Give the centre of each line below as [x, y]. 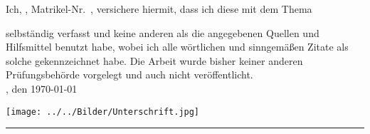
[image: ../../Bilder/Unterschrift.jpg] [103, 112]
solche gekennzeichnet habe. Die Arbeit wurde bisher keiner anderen [154, 60]
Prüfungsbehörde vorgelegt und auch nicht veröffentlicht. [129, 74]
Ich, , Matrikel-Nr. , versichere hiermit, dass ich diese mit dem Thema [159, 9]
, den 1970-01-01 [42, 88]
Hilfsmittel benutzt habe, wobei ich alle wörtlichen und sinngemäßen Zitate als [177, 47]
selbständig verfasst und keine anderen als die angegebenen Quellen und [163, 32]
